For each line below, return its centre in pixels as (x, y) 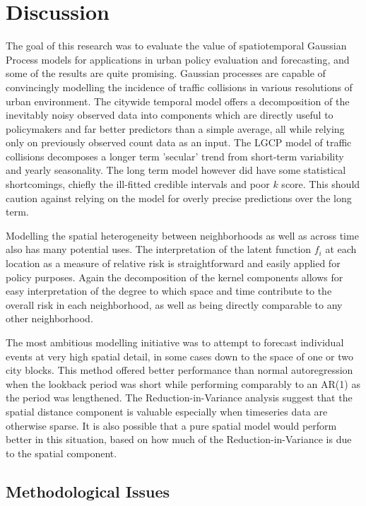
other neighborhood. (49, 318)
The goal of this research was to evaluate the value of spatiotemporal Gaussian (176, 46)
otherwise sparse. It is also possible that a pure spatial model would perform (171, 425)
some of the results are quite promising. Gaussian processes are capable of (166, 73)
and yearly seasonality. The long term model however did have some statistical (176, 170)
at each (341, 249)
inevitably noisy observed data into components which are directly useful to (170, 115)
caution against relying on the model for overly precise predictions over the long (179, 198)
